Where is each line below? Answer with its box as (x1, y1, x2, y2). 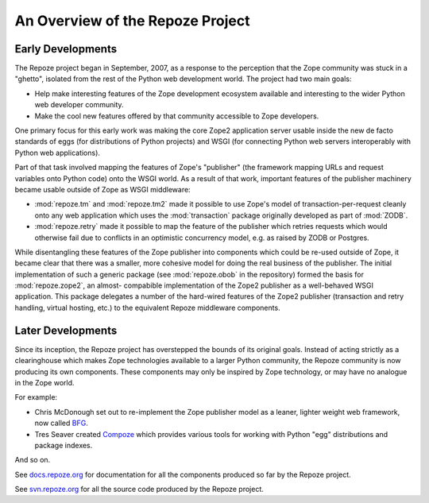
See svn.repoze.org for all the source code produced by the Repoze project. (14, 485, 264, 494)
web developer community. (34, 100, 124, 110)
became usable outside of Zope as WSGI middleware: (14, 184, 191, 194)
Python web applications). (14, 148, 101, 157)
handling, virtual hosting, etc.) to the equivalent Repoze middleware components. (14, 303, 281, 312)
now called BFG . (34, 418, 89, 428)
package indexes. (34, 440, 93, 450)
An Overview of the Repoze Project (14, 12, 250, 29)
